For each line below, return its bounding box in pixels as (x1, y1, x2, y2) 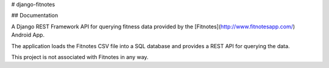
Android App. (11, 31, 45, 39)
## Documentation (11, 12, 58, 19)
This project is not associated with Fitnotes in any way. (11, 53, 149, 60)
